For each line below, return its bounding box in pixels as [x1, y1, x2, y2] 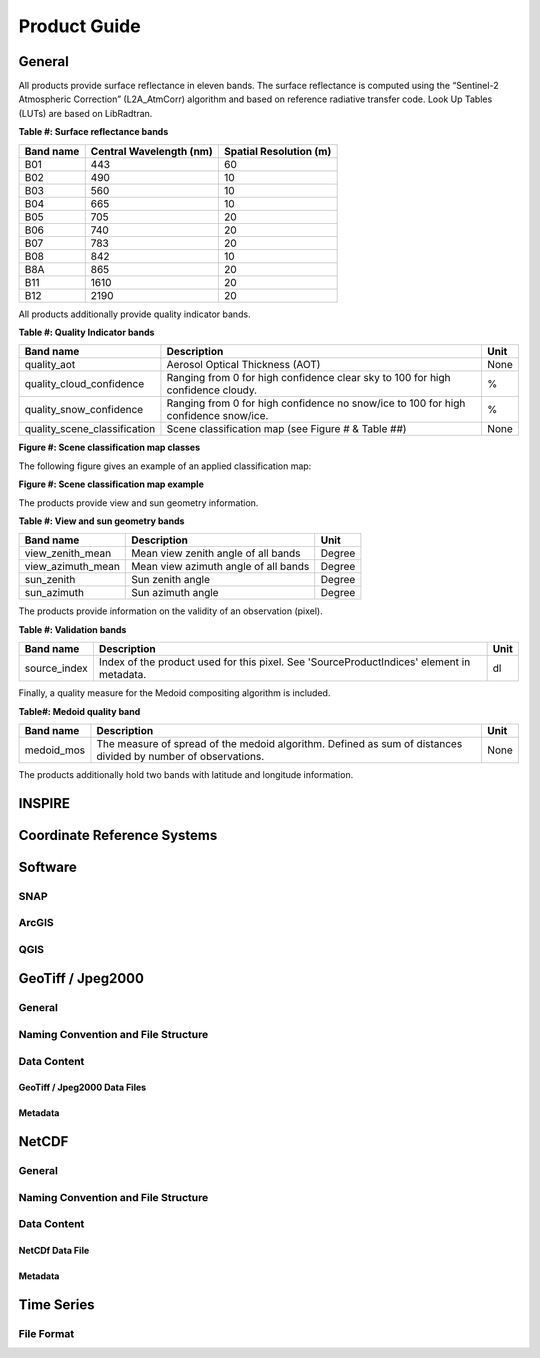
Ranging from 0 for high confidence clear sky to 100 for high [166, 371, 451, 385]
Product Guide [18, 15, 141, 37]
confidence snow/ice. [166, 409, 269, 423]
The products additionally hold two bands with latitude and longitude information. [18, 768, 354, 780]
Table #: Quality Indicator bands [18, 326, 155, 339]
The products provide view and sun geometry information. [18, 496, 259, 509]
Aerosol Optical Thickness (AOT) [166, 358, 321, 372]
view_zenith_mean [24, 546, 112, 560]
